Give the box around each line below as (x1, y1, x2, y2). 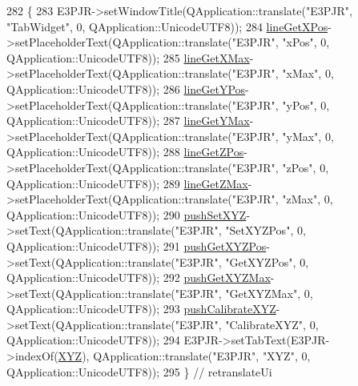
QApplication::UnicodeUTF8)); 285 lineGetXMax (6, 49, 250, 66)
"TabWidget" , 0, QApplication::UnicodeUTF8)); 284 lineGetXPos (6, 18, 328, 34)
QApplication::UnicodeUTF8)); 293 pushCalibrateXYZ (6, 300, 276, 317)
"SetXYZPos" (225, 222, 291, 239)
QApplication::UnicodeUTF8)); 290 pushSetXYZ (6, 206, 247, 223)
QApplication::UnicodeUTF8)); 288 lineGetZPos (6, 143, 244, 160)
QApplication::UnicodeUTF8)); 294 (6, 332, 180, 348)
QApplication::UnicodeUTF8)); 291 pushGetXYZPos (6, 237, 267, 254)
